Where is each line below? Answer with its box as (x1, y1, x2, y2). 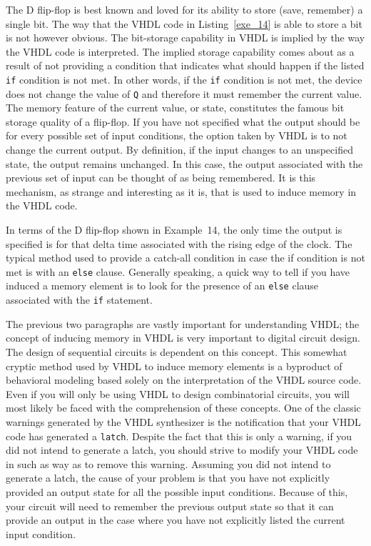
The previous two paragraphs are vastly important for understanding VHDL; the (6, 316, 360, 331)
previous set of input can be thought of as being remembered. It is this (6, 170, 316, 185)
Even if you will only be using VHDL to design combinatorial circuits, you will (6, 386, 350, 401)
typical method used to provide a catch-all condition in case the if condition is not (6, 250, 365, 265)
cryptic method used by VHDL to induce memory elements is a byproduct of (6, 358, 342, 373)
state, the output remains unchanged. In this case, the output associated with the (6, 156, 363, 171)
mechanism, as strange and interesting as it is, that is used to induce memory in (6, 184, 357, 199)
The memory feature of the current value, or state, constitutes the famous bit (6, 100, 345, 115)
